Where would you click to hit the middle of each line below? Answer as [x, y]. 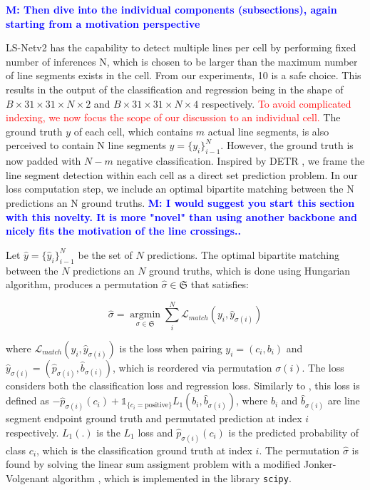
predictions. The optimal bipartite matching [243, 254]
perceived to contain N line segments [86, 145]
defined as [27, 400]
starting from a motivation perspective [103, 23]
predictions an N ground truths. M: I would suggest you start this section [180, 202]
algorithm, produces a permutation [82, 284]
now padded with [43, 161]
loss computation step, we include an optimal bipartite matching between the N [180, 189]
